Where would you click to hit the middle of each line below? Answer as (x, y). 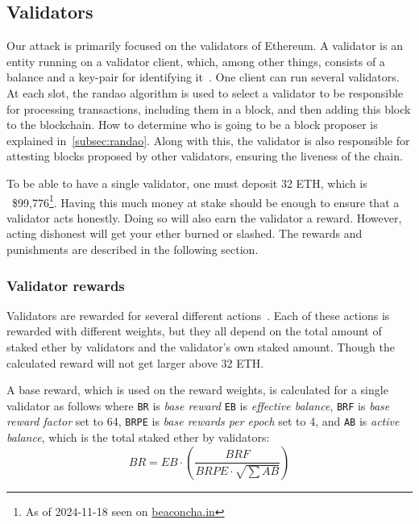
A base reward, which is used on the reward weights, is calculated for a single (197, 390)
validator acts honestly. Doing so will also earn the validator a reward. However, (204, 217)
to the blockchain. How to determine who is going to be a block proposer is (192, 125)
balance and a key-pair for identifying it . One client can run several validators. (203, 77)
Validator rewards (66, 285)
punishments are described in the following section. (133, 249)
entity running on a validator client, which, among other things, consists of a (196, 61)
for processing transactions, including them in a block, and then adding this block (209, 108)
